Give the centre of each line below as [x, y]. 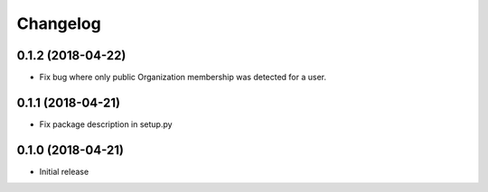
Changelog [59, 23]
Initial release [64, 171]
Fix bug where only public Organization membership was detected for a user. [183, 78]
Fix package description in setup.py [106, 124]
